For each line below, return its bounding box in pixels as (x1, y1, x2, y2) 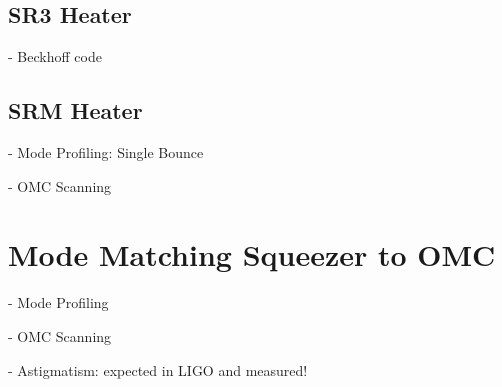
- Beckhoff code (8, 46, 102, 67)
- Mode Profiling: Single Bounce (8, 142, 204, 162)
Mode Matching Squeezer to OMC (8, 234, 496, 275)
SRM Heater (8, 95, 143, 126)
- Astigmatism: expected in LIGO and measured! (8, 359, 308, 380)
